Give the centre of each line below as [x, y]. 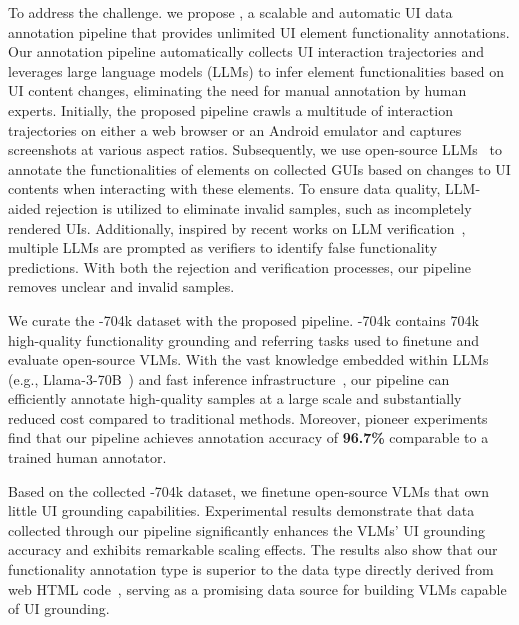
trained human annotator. [87, 457]
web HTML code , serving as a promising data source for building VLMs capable [257, 588]
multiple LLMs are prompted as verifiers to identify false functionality [223, 247]
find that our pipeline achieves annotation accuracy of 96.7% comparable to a [248, 437]
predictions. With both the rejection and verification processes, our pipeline [239, 266]
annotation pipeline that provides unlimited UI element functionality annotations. [259, 31]
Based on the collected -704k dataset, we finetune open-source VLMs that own [248, 490]
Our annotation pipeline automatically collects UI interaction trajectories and [246, 51]
